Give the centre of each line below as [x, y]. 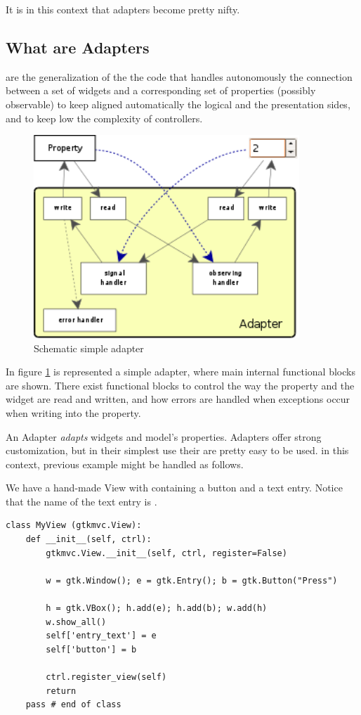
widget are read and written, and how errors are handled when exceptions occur [178, 399]
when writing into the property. [73, 412]
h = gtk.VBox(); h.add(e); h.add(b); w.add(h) [157, 608]
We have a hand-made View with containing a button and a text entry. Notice [174, 488]
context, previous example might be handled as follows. [125, 464]
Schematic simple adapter [89, 348]
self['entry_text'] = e [101, 636]
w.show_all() [76, 622]
